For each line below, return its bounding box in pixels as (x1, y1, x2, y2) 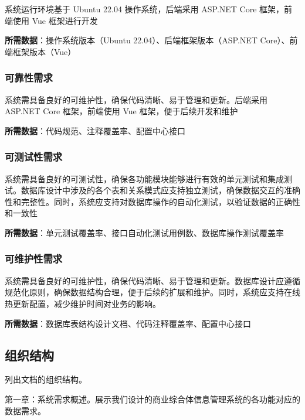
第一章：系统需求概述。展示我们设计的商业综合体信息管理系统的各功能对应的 (5, 392, 300, 405)
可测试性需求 (5, 149, 63, 164)
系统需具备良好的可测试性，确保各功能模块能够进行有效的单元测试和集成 (5, 172, 284, 185)
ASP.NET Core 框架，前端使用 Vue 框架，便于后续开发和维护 (5, 105, 238, 117)
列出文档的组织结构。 (5, 373, 87, 385)
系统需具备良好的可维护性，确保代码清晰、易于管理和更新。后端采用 (5, 93, 267, 105)
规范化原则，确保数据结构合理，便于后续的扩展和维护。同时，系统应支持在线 (5, 286, 300, 298)
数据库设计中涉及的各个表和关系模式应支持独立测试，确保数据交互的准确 (21, 184, 300, 196)
